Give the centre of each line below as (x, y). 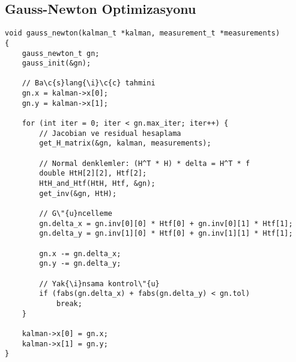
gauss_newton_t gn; (61, 53)
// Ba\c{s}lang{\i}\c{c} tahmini (89, 83)
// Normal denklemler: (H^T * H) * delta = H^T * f (145, 163)
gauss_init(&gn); (56, 63)
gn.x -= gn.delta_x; (80, 253)
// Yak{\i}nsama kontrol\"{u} (99, 284)
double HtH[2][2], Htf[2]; (93, 173)
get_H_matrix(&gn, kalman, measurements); (125, 143)
